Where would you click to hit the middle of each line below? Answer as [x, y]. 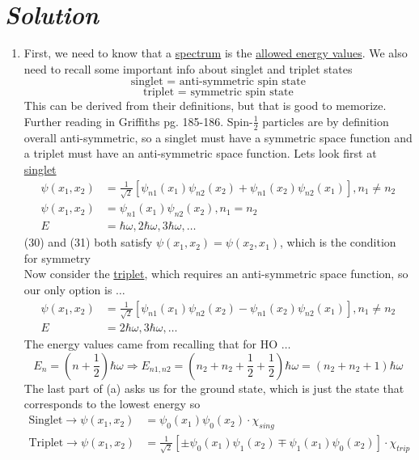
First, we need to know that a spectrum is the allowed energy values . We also [216, 53]
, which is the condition [338, 242]
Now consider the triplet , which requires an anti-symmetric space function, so [216, 274]
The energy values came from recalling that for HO [151, 344]
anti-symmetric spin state [242, 82]
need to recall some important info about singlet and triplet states [188, 68]
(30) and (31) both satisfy [88, 242]
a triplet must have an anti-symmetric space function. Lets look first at [200, 153]
